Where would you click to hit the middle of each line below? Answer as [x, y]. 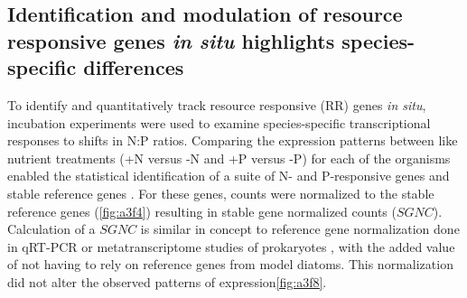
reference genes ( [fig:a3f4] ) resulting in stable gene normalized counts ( [202, 211]
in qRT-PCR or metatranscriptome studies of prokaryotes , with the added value [231, 246]
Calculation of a [51, 229]
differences [134, 67]
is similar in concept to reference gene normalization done [300, 229]
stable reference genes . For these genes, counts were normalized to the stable [221, 193]
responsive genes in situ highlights [171, 40]
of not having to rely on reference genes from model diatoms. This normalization [230, 264]
